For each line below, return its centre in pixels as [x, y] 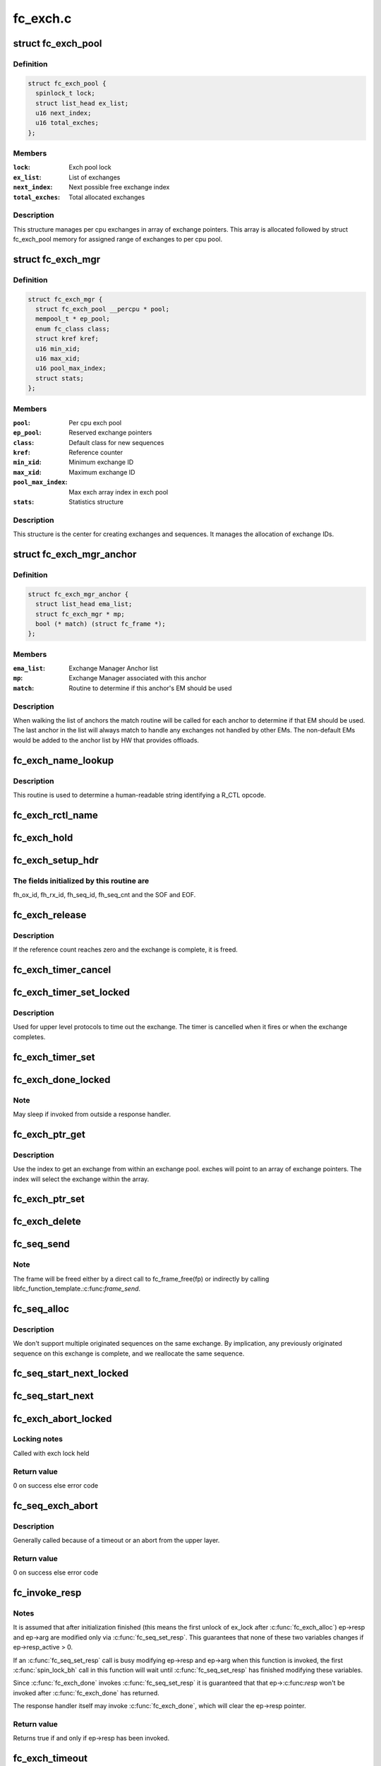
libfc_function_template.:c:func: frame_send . [77, 1288]
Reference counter [96, 453]
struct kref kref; [67, 339]
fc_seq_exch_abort [56, 1506]
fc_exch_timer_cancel [62, 970]
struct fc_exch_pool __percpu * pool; [102, 309]
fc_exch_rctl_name [56, 815]
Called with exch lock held [51, 1453]
